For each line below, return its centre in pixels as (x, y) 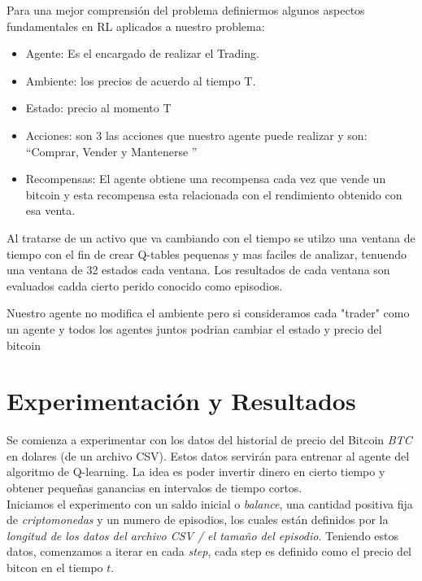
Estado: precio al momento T (98, 108)
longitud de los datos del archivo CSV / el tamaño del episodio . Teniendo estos (202, 535)
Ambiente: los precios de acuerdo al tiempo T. (141, 80)
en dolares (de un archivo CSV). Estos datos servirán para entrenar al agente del (208, 455)
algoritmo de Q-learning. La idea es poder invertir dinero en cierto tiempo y (196, 472)
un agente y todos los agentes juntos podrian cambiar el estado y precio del (194, 328)
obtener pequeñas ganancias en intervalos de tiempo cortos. (154, 487)
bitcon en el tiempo (55, 567)
